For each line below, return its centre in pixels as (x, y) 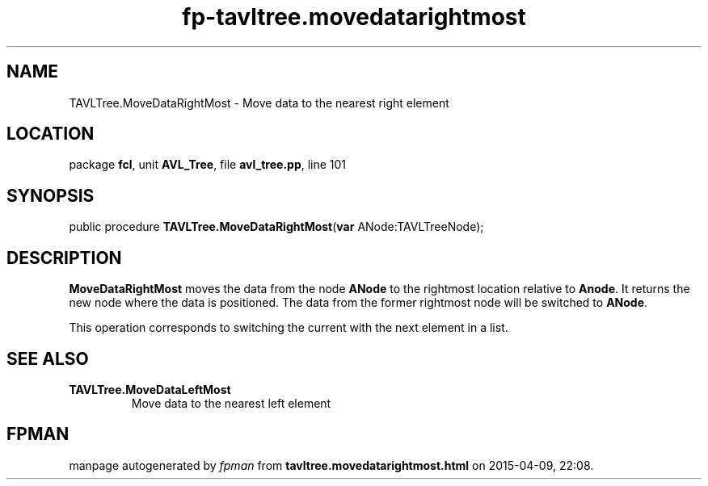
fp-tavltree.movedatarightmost (354, 17)
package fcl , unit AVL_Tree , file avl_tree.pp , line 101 (208, 165)
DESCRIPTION (64, 258)
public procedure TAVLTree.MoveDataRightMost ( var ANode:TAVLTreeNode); (276, 227)
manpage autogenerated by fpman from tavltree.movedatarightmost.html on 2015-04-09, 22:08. (331, 465)
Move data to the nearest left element (231, 403)
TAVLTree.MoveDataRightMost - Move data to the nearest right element (259, 103)
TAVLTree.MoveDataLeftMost (150, 389)
